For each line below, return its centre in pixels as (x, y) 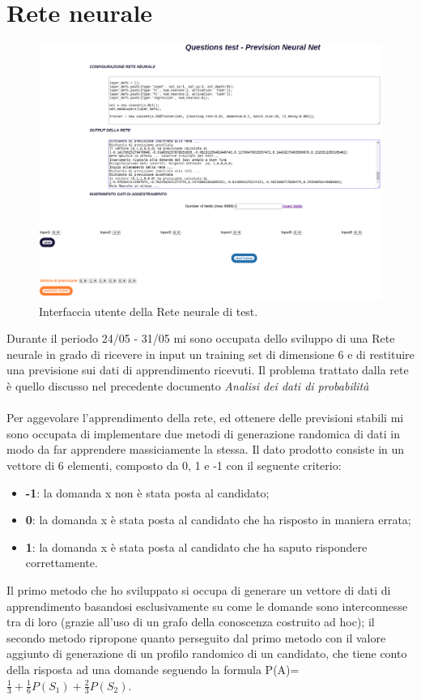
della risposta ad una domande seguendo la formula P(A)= (153, 669)
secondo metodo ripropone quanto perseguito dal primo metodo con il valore (196, 637)
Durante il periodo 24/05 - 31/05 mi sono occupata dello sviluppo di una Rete (201, 338)
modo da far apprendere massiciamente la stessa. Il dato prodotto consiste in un (206, 449)
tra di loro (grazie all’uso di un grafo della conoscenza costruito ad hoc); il (191, 622)
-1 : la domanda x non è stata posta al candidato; (147, 492)
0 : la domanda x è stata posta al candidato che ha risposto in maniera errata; (218, 520)
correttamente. (62, 563)
